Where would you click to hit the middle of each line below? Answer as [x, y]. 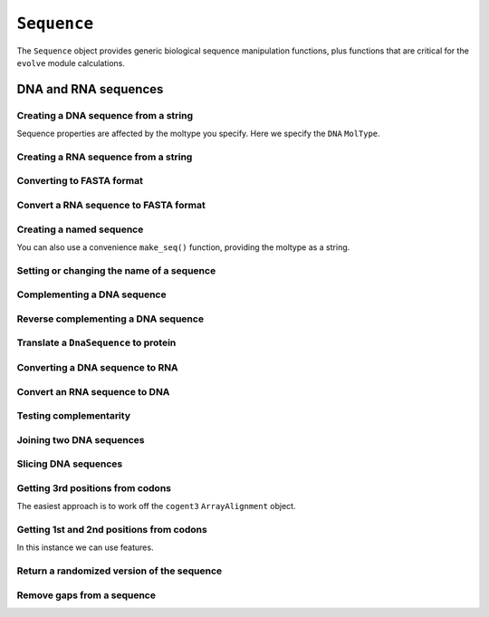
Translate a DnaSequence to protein [96, 342]
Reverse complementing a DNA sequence [110, 319]
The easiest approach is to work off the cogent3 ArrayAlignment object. [156, 506]
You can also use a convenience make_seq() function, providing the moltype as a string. [183, 247]
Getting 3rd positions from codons [94, 487]
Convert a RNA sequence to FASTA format [111, 205]
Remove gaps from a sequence [86, 595]
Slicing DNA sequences [70, 464]
